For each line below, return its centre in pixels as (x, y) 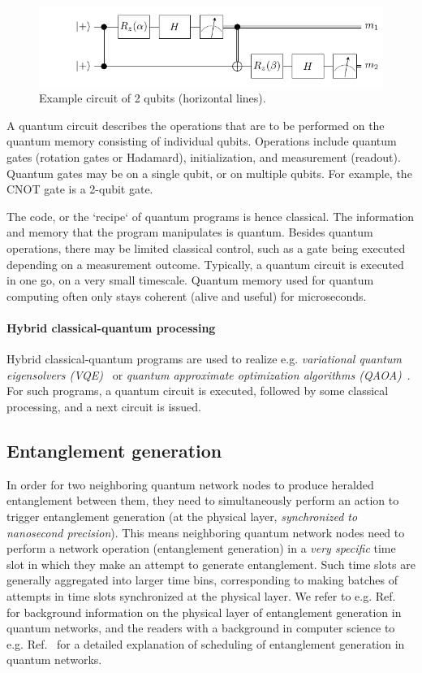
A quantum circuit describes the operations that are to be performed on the (196, 125)
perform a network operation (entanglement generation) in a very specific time (201, 548)
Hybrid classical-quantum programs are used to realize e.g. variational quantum (204, 359)
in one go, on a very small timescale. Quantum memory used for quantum (190, 280)
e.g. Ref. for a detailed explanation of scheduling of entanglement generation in (206, 643)
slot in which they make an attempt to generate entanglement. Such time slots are (211, 564)
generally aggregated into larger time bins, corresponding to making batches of (202, 580)
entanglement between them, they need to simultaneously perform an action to (203, 500)
